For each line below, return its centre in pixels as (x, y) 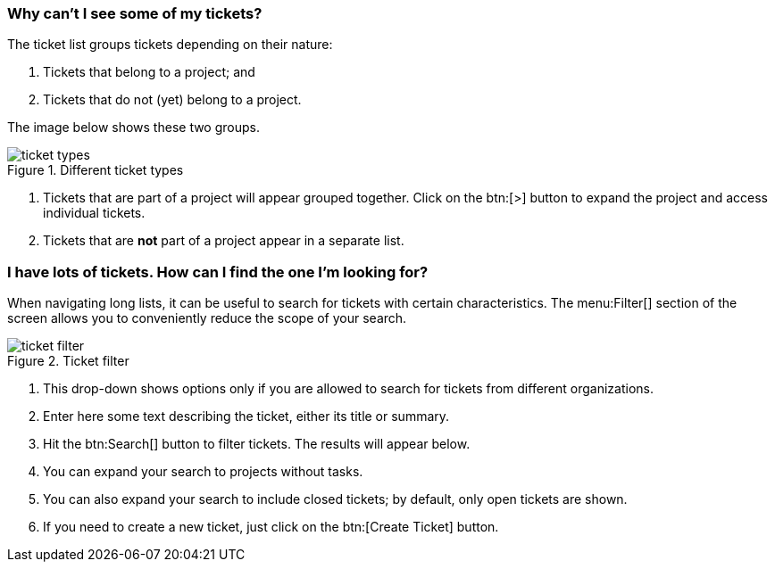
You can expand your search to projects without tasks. (203, 472)
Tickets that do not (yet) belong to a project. (172, 100)
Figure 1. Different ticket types (96, 170)
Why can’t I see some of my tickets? (135, 13)
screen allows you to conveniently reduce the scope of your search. (207, 318)
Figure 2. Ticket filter (68, 361)
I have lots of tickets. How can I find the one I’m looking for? (218, 272)
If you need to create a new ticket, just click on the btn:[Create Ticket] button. (271, 527)
